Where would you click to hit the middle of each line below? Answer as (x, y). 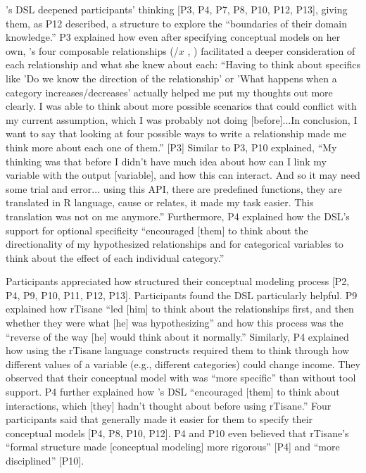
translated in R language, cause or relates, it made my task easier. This (160, 202)
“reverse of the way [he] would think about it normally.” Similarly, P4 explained (177, 336)
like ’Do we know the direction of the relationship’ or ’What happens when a (171, 78)
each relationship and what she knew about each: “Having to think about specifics (183, 64)
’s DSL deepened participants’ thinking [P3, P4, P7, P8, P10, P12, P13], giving (177, 9)
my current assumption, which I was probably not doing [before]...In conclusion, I (182, 119)
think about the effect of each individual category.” (115, 257)
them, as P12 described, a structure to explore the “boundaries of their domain (176, 23)
